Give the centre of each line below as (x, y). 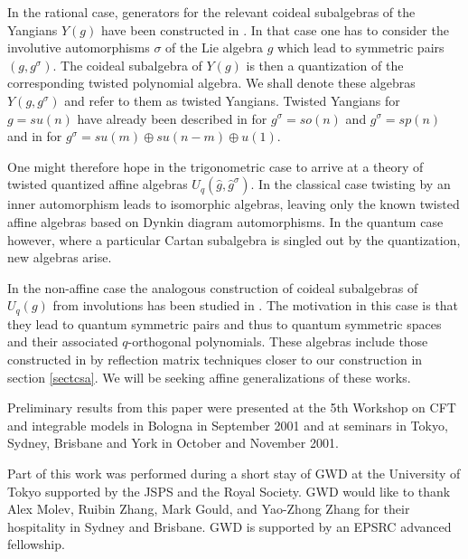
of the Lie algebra (214, 47)
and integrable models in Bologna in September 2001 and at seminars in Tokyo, (228, 425)
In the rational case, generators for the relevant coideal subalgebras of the (211, 12)
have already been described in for (172, 118)
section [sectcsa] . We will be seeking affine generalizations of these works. (209, 377)
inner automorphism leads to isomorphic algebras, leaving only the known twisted (234, 204)
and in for (35, 136)
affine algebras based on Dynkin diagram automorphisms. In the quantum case (225, 221)
